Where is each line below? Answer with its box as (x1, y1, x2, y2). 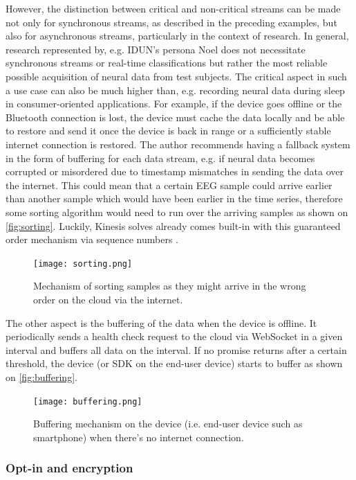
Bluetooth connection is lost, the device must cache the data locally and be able (6, 109, 345, 124)
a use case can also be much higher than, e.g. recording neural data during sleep (6, 82, 345, 97)
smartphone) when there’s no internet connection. (33, 429, 244, 444)
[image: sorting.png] (33, 258, 133, 269)
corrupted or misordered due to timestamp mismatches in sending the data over (6, 164, 344, 179)
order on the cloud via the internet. (33, 292, 183, 306)
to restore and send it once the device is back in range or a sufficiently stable (6, 123, 331, 138)
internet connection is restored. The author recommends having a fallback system (6, 136, 350, 151)
